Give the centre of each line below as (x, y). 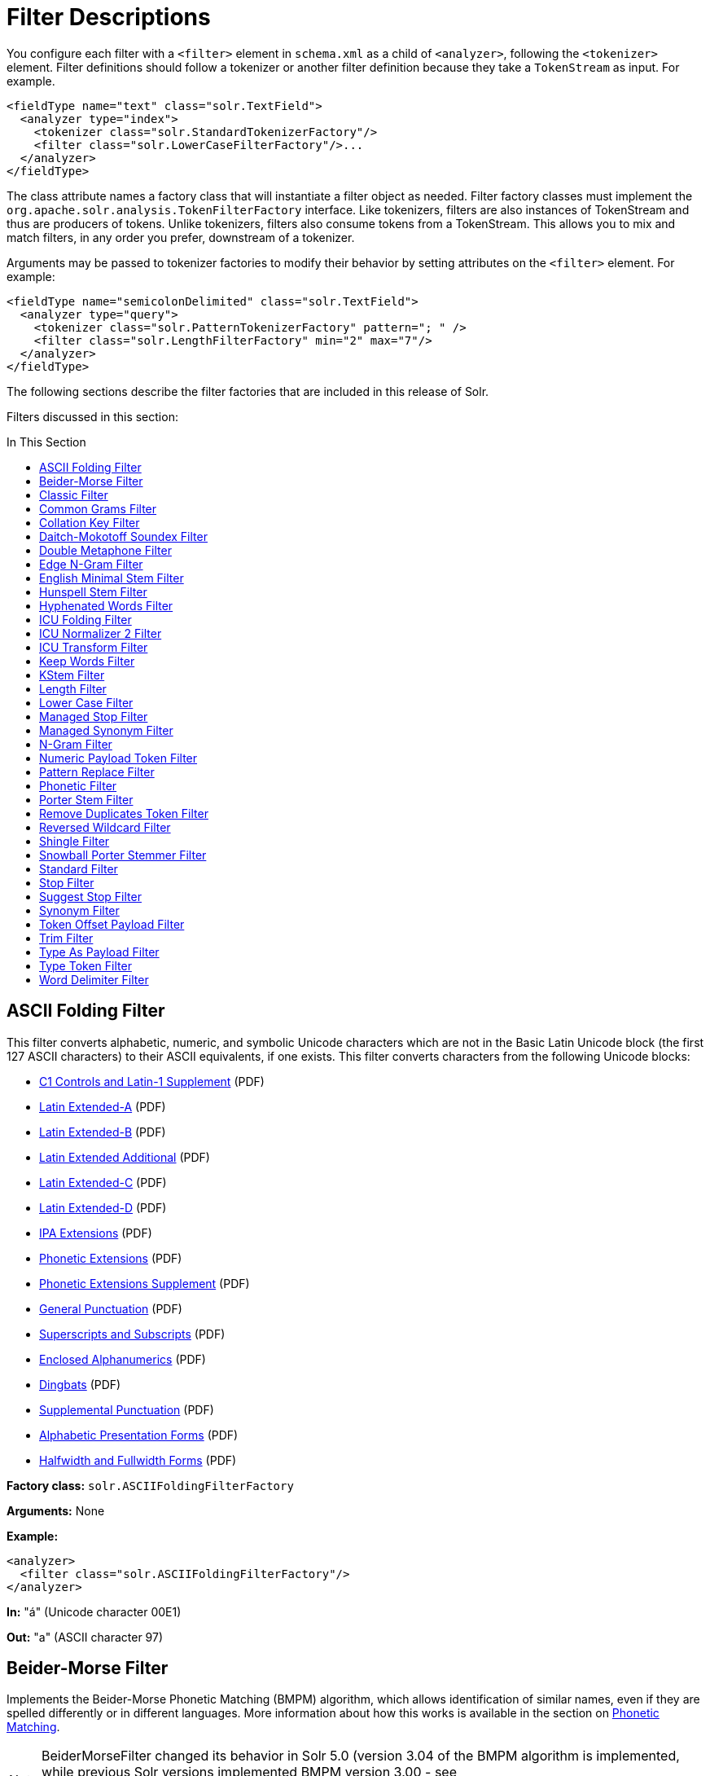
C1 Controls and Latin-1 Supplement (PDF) (152, 1081)
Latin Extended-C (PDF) (103, 1182)
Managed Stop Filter (94, 716)
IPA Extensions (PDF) (96, 1233)
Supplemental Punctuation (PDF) (127, 1409)
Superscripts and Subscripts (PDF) (132, 1334)
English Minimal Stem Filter (112, 578)
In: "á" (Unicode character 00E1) (94, 1611)
